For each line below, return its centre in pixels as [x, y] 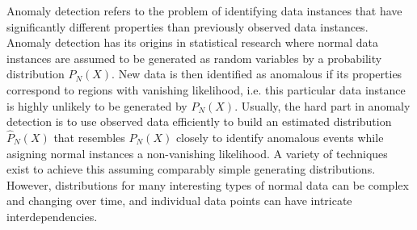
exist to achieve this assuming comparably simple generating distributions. [191, 169]
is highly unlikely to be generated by [97, 105]
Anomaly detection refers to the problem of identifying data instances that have [204, 10]
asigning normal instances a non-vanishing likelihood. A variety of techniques [197, 153]
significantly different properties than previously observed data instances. [187, 26]
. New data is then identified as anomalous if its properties [257, 74]
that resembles [89, 137]
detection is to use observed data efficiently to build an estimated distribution [199, 121]
